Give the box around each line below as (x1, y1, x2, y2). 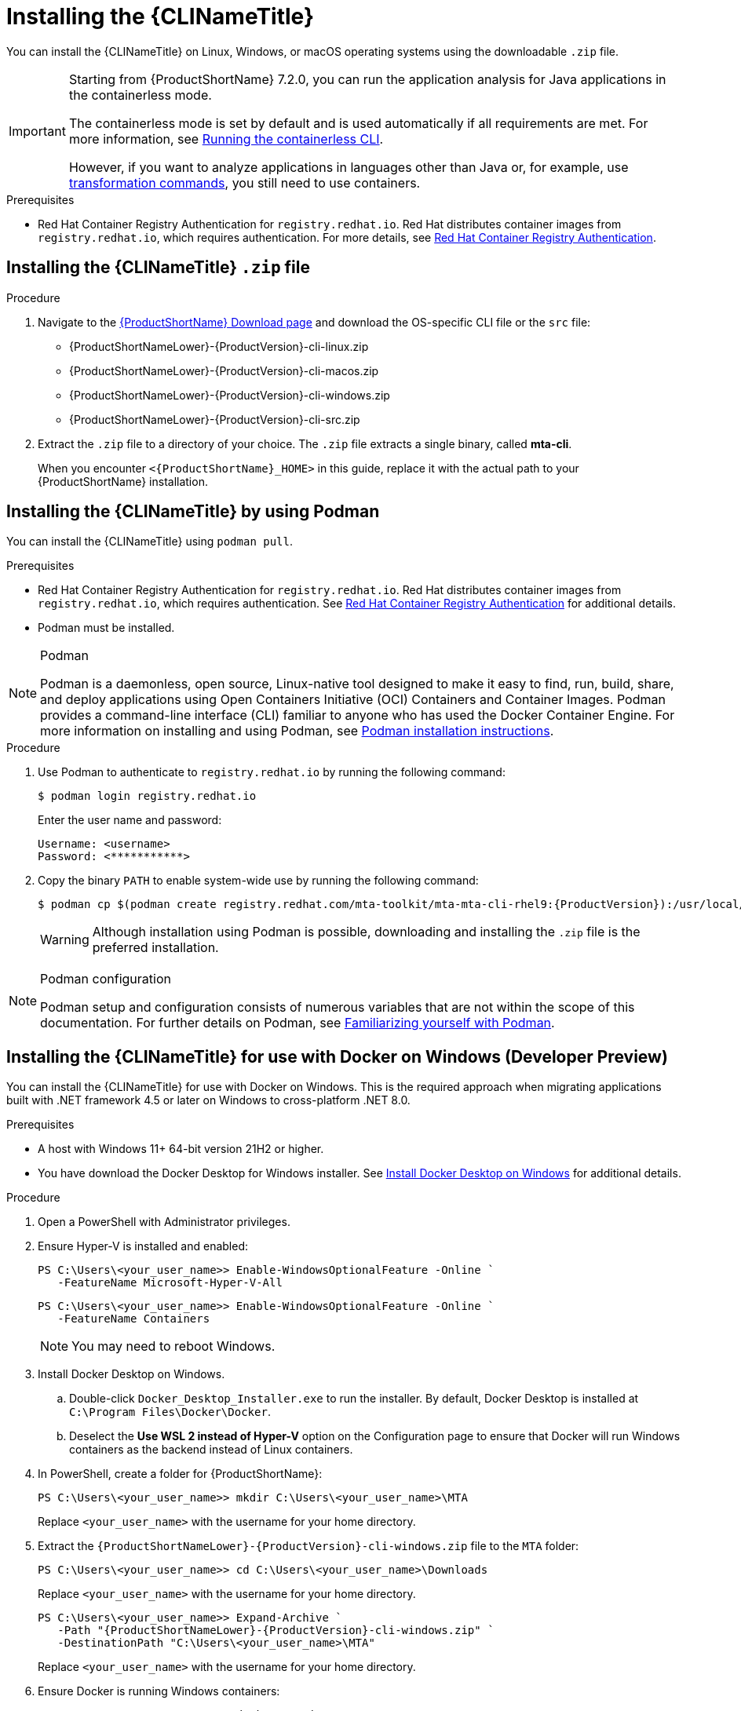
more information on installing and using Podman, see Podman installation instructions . (40, 723, 554, 739)
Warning (40, 932, 89, 948)
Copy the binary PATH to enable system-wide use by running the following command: (38, 874, 479, 888)
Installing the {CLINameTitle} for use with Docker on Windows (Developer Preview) (6, 1046, 668, 1067)
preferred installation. (92, 939, 219, 956)
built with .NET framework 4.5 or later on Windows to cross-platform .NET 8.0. (6, 1093, 411, 1107)
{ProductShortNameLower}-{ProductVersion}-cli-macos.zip (69, 363, 379, 378)
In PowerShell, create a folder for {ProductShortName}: (38, 1467, 323, 1481)
